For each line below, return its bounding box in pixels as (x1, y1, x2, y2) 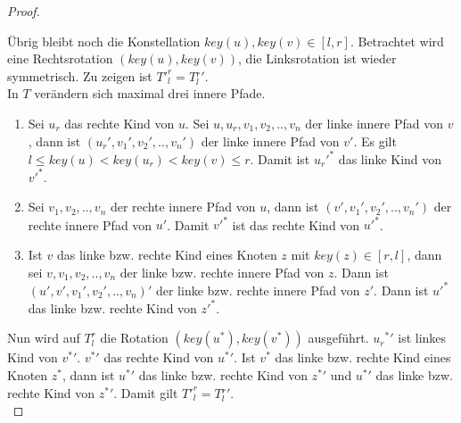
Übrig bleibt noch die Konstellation (7, 31, 201, 50)
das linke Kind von (338, 149, 442, 168)
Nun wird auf (7, 328, 80, 347)
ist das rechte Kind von (232, 215, 360, 234)
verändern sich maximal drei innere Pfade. (34, 84, 266, 103)
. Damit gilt (113, 383, 178, 402)
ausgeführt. (308, 328, 369, 347)
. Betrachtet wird (350, 31, 444, 50)
